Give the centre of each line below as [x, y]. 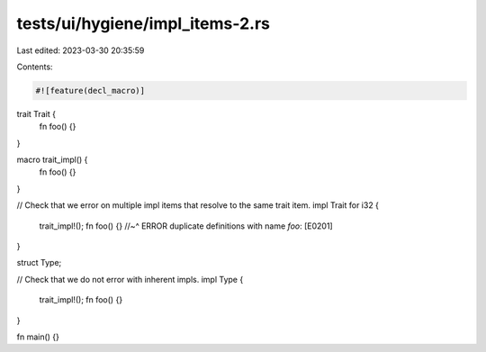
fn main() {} [38, 337]
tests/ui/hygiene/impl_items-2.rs [143, 23]
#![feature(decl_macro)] [90, 90]
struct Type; [39, 263]
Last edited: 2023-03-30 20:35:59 [81, 50]
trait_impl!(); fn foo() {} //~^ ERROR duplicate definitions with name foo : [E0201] [186, 226]
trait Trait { [36, 113]
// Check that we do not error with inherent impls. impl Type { [130, 279]
